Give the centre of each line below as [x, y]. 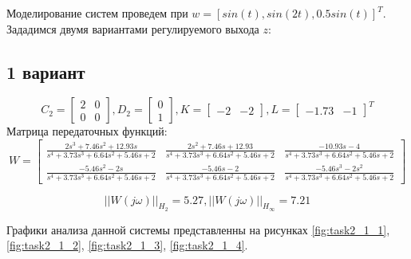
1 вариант [46, 71]
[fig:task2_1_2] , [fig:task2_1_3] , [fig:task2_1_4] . [127, 245]
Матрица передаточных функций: [87, 131]
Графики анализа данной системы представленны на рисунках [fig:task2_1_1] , [198, 229]
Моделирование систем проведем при [97, 13]
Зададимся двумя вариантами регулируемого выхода [133, 28]
